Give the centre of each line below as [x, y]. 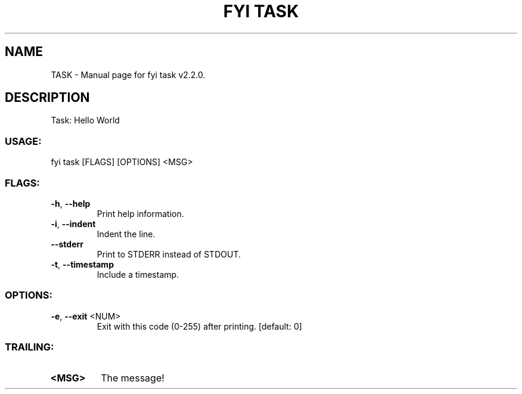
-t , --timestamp [82, 264]
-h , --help [71, 203]
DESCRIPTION [47, 98]
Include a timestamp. [138, 274]
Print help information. [140, 213]
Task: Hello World [85, 120]
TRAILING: [29, 347]
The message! [133, 378]
